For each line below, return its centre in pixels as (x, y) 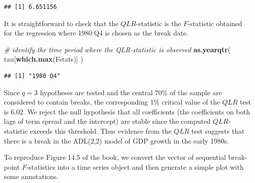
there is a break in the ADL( (47, 140)
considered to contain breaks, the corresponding (76, 102)
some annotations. (31, 176)
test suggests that (218, 130)
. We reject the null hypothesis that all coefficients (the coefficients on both (136, 111)
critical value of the (191, 102)
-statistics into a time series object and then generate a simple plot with (135, 166)
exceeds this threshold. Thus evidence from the (101, 130)
